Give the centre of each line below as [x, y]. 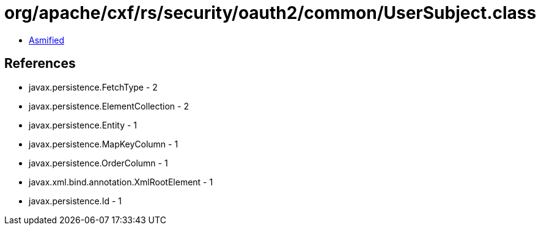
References [40, 64]
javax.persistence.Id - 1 [75, 201]
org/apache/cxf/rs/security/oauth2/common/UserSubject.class [270, 13]
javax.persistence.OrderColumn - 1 [98, 163]
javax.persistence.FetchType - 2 [93, 87]
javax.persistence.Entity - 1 [83, 125]
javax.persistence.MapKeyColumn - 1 [104, 144]
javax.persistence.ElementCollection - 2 [109, 106]
